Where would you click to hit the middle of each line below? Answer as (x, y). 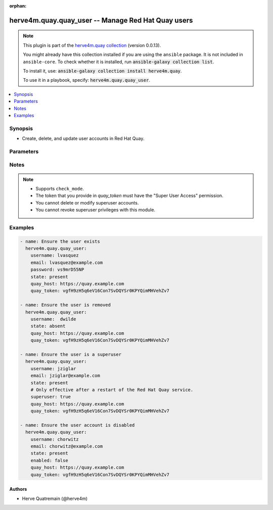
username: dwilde (53, 319)
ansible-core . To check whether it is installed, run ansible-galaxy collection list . (119, 62)
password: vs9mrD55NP (57, 270)
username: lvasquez (55, 256)
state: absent (48, 326)
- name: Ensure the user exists (60, 241)
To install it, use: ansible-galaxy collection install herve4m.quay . (102, 71)
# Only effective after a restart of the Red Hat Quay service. (112, 390)
